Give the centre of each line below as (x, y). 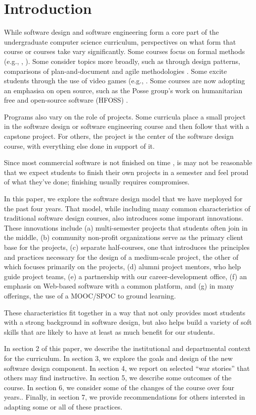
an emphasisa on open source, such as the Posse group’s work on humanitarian (123, 90)
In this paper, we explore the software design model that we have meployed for (123, 199)
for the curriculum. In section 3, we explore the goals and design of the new (118, 358)
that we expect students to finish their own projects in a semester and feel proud (126, 172)
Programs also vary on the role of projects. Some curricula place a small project (125, 116)
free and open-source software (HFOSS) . (66, 100)
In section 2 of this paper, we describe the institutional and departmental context (127, 348)
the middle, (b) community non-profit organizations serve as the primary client (124, 237)
